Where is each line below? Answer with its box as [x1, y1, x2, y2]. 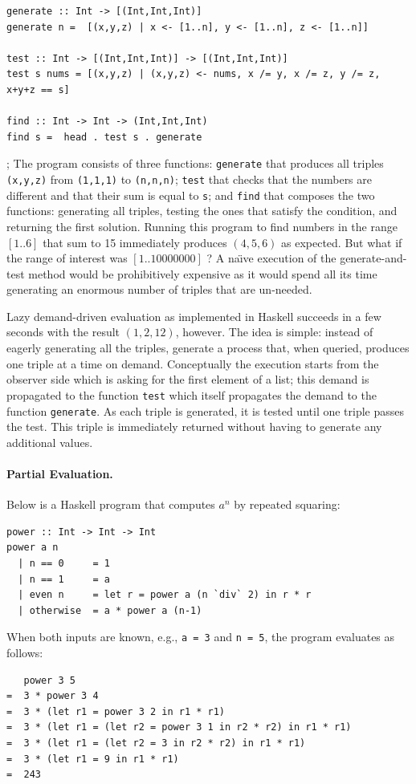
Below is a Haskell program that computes [6, 496, 215, 513]
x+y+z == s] [6, 83, 70, 95]
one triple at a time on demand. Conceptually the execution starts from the [6, 355, 379, 372]
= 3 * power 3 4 [6, 690, 99, 702]
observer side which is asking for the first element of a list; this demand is [6, 371, 369, 388]
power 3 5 [23, 674, 75, 686]
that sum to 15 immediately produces [43, 234, 227, 250]
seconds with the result [6, 323, 120, 340]
